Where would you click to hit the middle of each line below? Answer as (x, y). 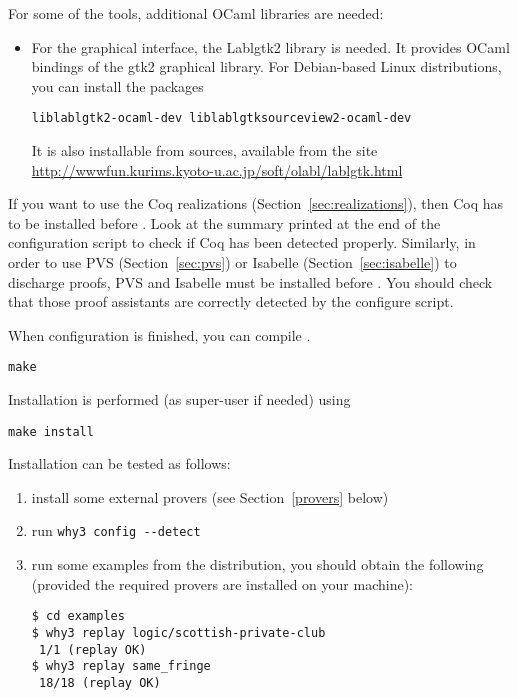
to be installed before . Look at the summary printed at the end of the (224, 222)
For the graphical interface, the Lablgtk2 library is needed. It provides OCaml (270, 46)
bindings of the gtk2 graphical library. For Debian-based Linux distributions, (266, 66)
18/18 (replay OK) (99, 682)
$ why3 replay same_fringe (121, 666)
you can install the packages (117, 85)
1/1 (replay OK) (92, 649)
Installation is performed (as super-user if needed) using (179, 399)
